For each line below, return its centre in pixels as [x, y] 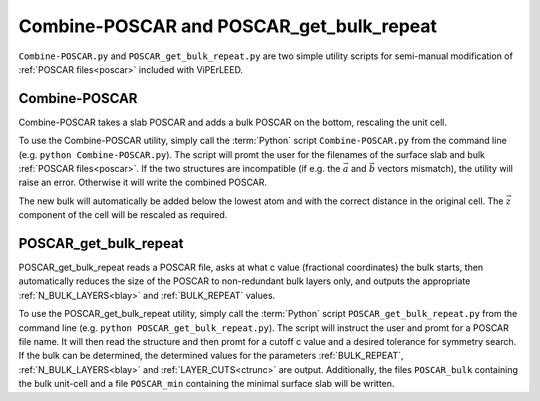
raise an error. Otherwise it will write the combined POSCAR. [143, 182]
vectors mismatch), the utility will [445, 169]
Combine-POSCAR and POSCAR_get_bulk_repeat [227, 26]
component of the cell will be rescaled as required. [123, 215]
